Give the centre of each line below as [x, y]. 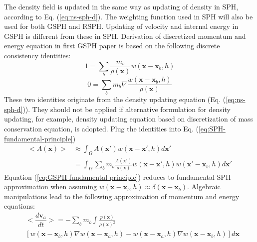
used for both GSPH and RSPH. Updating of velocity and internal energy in [121, 26]
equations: [19, 206]
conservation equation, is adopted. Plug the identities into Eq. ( [101, 128]
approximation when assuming [51, 186]
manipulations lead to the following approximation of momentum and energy [122, 196]
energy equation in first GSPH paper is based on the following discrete [112, 46]
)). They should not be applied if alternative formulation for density [127, 109]
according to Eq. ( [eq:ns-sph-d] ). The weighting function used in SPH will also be [128, 16]
